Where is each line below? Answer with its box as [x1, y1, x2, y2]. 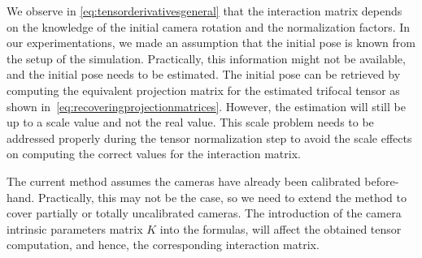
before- [364, 172, 399, 189]
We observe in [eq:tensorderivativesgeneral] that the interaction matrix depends [7, 2, 402, 19]
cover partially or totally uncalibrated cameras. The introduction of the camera [7, 204, 402, 221]
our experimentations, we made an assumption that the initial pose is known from [7, 34, 415, 51]
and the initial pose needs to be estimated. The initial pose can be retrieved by [7, 66, 401, 83]
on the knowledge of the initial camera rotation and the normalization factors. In [7, 18, 411, 35]
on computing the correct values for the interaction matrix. [7, 145, 301, 162]
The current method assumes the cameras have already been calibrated [7, 172, 361, 189]
